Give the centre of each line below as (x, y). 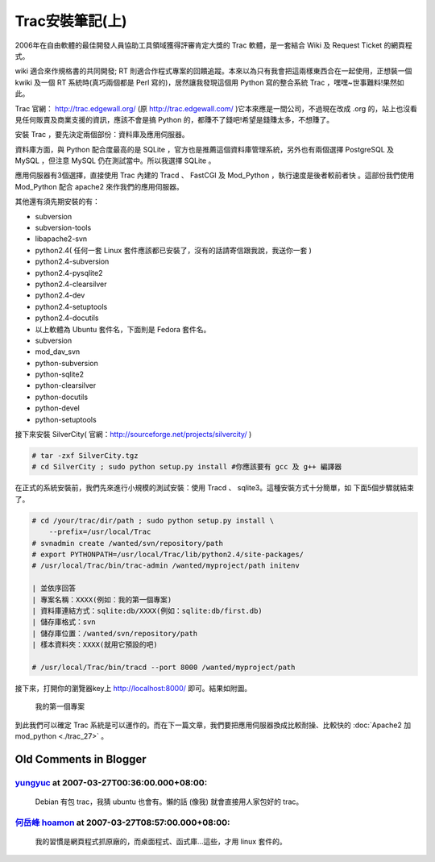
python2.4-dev (60, 295)
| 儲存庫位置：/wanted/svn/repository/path (115, 633)
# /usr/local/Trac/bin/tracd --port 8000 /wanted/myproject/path (164, 667)
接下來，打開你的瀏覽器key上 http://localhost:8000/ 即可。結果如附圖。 (133, 688)
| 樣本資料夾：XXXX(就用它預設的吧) (95, 645)
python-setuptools (66, 419)
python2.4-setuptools (71, 306)
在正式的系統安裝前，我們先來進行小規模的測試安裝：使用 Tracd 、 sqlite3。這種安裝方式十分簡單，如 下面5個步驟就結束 (214, 488)
